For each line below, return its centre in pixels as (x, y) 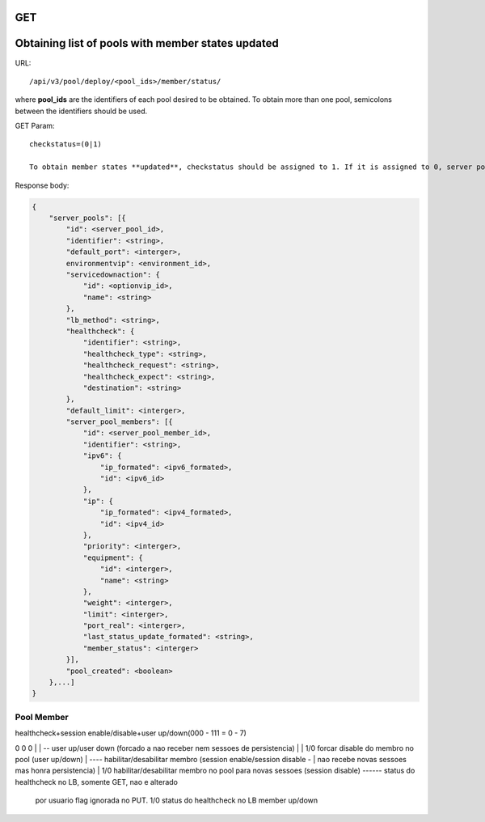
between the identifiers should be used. (81, 111)
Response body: (42, 185)
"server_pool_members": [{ (119, 422)
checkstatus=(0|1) (66, 144)
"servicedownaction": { (113, 274)
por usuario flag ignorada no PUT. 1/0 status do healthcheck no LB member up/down (177, 800)
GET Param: (35, 126)
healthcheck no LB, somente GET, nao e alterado (96, 782)
